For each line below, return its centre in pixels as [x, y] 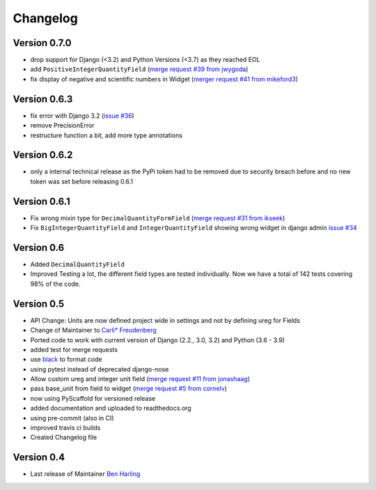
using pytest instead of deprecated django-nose [100, 369]
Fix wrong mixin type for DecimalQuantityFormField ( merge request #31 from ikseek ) [158, 218]
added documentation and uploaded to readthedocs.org [111, 408]
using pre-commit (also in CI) [72, 418]
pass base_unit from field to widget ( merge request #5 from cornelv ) [129, 389]
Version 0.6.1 [41, 201]
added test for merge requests [74, 349]
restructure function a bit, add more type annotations [106, 135]
